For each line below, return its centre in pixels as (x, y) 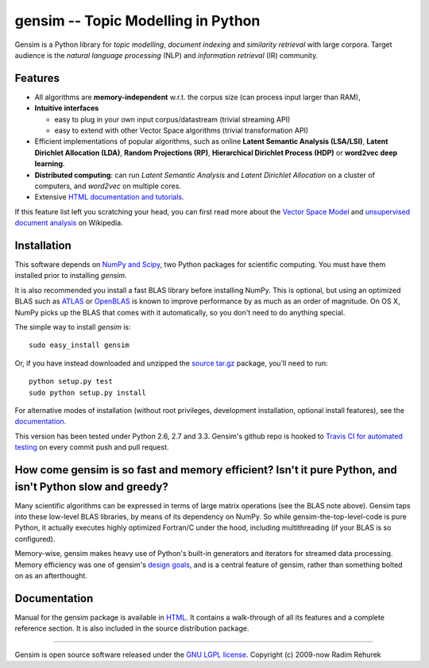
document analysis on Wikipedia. (69, 223)
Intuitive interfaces (67, 108)
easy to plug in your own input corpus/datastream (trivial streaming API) (172, 119)
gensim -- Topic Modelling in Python (137, 21)
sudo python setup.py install (88, 392)
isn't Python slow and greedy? (91, 487)
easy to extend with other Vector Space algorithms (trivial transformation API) (182, 130)
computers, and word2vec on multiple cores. (108, 186)
